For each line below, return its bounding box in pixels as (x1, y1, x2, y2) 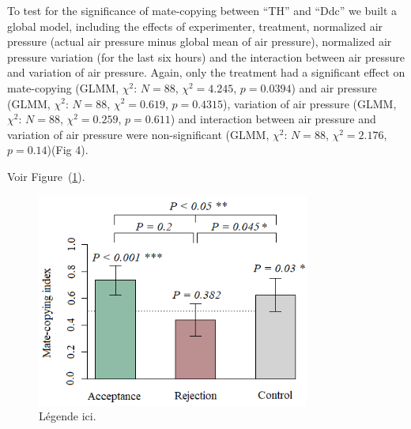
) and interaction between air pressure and (170, 111, 376, 127)
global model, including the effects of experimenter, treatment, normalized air (7, 17, 383, 34)
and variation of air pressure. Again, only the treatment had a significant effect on (7, 64, 405, 81)
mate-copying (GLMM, (7, 79, 119, 96)
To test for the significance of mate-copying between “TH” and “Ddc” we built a (7, 2, 398, 18)
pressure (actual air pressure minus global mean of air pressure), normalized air (7, 33, 392, 50)
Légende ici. (39, 408, 96, 424)
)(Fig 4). (47, 141, 89, 158)
